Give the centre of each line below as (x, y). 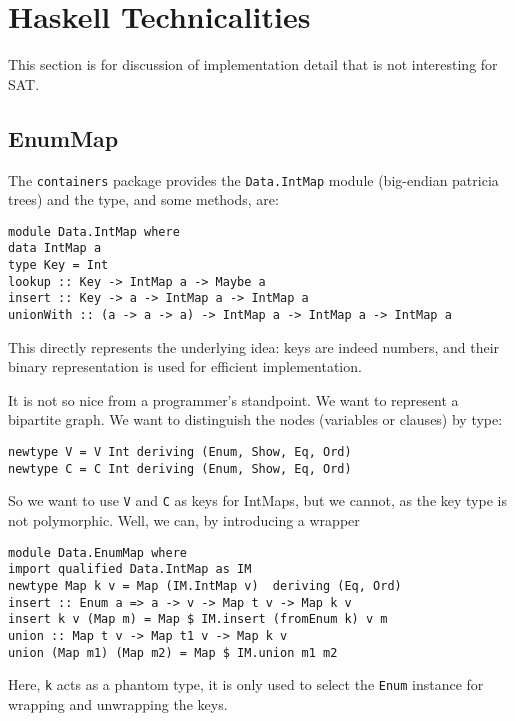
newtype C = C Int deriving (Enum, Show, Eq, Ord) (180, 468)
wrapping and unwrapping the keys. (118, 703)
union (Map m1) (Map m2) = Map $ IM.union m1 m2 (173, 652)
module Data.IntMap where (94, 231)
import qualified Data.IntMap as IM (130, 569)
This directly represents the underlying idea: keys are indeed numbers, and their (254, 346)
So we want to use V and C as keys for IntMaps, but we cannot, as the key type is (257, 500)
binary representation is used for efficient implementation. (185, 366)
